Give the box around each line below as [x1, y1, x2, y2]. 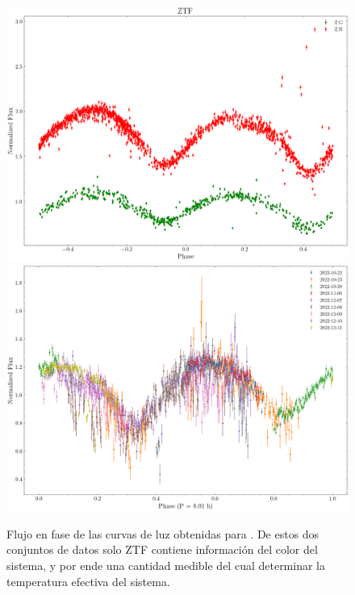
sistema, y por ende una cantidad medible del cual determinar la [6, 557, 325, 574]
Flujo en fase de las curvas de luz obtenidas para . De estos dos [6, 525, 319, 542]
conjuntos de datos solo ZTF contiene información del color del [6, 541, 318, 558]
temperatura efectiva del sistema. [6, 572, 170, 589]
